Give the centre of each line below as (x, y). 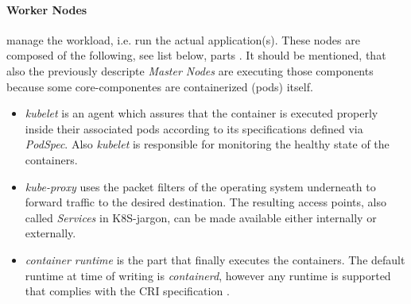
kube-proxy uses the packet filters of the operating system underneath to (200, 186)
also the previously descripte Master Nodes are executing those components (190, 70)
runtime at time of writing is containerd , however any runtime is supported (208, 275)
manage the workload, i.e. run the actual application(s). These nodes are (183, 39)
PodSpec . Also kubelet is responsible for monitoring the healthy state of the (207, 144)
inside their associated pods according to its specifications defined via (194, 128)
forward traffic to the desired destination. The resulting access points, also (205, 202)
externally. (50, 233)
